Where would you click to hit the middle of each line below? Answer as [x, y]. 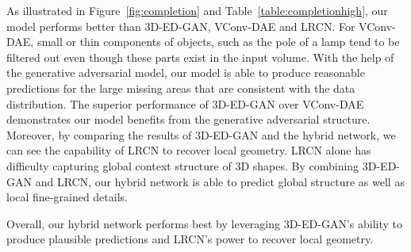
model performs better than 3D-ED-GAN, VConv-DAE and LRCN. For [181, 26]
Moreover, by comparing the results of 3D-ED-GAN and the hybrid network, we [201, 134]
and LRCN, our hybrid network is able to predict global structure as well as [220, 181]
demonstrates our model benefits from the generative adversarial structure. [188, 119]
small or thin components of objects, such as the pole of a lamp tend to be [218, 42]
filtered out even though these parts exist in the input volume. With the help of [200, 57]
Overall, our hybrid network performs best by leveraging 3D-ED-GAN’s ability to [204, 223]
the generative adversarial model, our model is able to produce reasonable [186, 73]
